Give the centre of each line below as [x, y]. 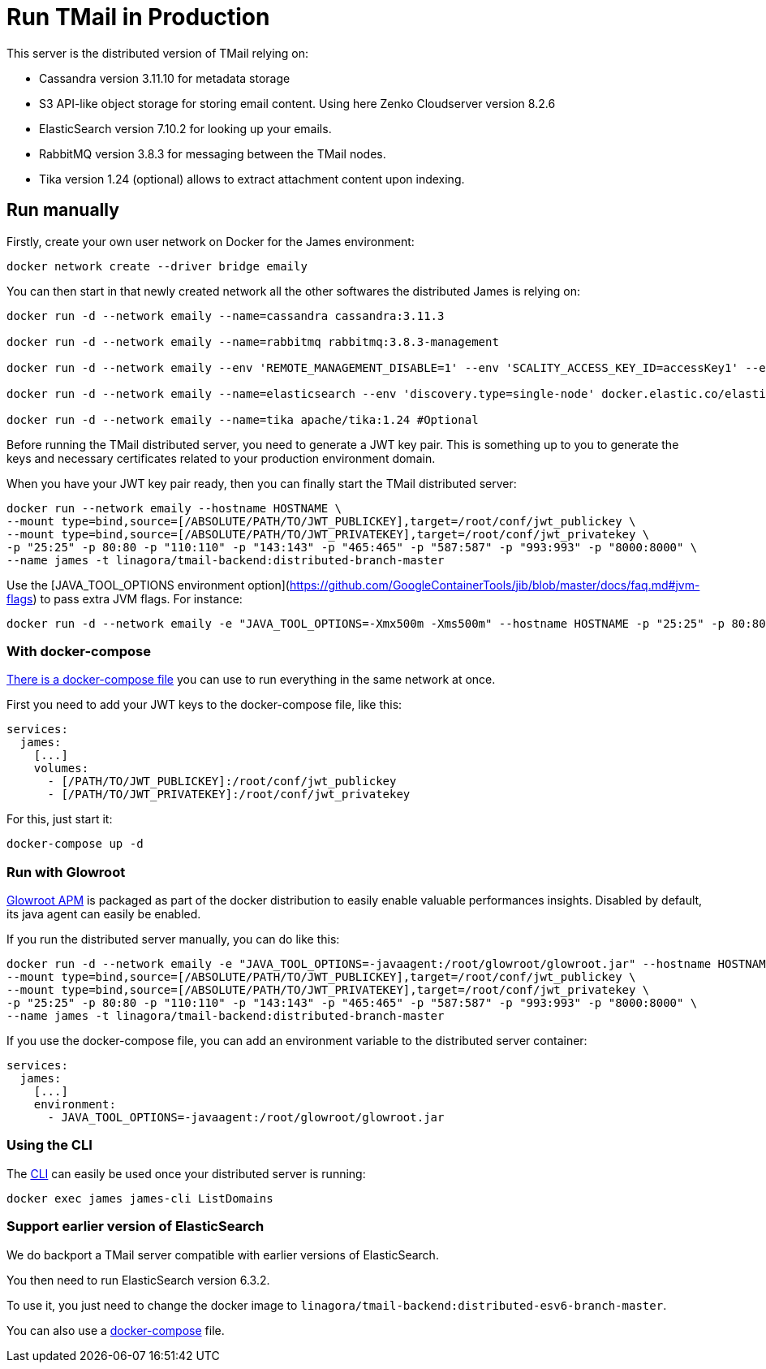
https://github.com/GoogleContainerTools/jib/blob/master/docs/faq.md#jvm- [495, 585]
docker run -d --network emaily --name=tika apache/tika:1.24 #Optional [243, 419]
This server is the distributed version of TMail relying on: [158, 53]
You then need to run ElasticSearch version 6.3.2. [138, 1280]
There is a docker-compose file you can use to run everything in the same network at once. [251, 680]
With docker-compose [79, 651]
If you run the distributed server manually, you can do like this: [173, 939]
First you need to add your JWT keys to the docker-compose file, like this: [204, 705]
